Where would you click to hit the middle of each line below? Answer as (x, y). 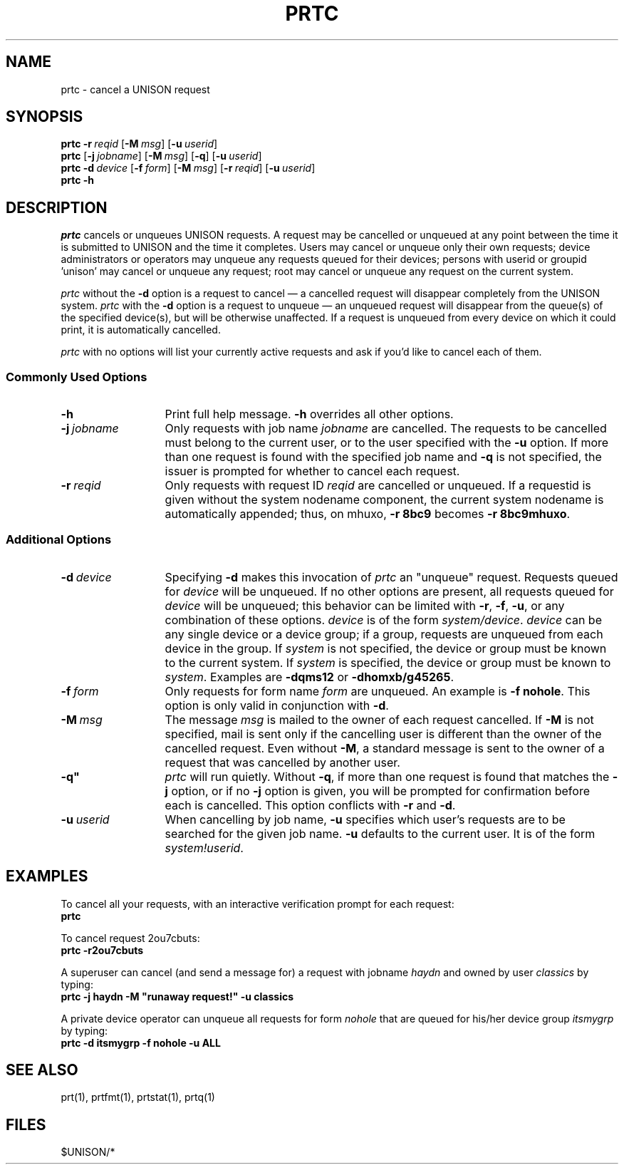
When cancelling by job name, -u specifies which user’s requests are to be (365, 819)
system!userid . (204, 848)
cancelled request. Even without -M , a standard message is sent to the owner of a (385, 748)
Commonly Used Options (77, 377)
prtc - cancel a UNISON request (135, 89)
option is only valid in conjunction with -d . (277, 705)
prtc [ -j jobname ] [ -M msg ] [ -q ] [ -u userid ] (161, 156)
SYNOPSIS (45, 117)
